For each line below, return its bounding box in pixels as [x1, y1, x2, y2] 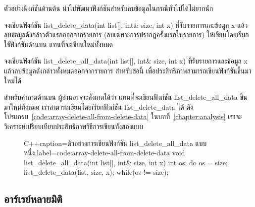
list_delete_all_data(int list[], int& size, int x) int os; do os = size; [24, 157, 228, 167]
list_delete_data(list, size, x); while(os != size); [24, 167, 169, 177]
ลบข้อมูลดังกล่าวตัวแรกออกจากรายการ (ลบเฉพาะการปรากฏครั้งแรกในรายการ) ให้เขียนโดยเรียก [4, 29, 249, 40]
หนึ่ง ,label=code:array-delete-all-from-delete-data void [24, 147, 185, 158]
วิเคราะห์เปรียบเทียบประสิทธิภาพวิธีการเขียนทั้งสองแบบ [4, 121, 144, 131]
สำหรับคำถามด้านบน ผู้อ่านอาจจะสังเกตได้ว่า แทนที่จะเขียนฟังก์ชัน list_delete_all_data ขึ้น [4, 92, 248, 102]
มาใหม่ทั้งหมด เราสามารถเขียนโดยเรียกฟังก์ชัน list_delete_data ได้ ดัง [4, 101, 193, 112]
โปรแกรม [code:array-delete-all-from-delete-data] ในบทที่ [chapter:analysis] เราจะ [4, 111, 242, 122]
